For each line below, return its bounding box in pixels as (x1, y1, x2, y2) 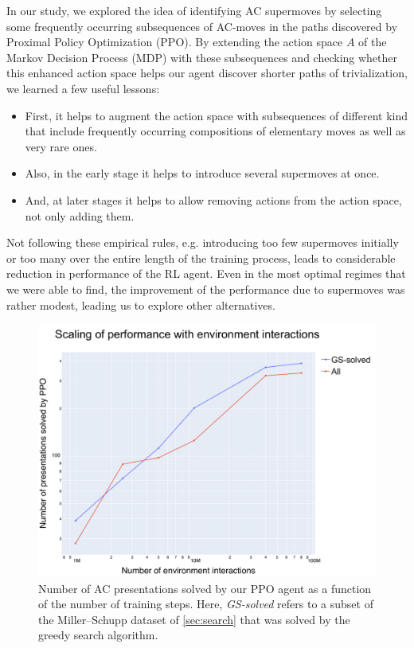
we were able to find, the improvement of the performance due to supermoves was (6, 280, 405, 297)
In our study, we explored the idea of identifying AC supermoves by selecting (6, 2, 382, 18)
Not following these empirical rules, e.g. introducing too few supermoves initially (6, 234, 399, 251)
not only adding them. (25, 207, 135, 224)
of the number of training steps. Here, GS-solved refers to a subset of (38, 595, 373, 612)
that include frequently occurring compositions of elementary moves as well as (25, 123, 406, 139)
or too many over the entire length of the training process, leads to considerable (6, 249, 396, 266)
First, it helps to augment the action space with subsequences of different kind (25, 107, 408, 123)
